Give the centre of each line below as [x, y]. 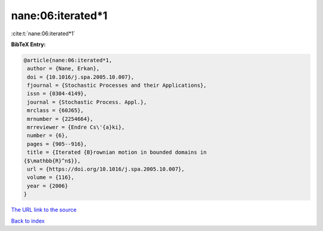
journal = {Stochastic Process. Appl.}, [87, 102]
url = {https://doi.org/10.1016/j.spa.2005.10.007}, [106, 169]
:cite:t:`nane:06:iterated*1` [43, 34]
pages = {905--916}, [57, 144]
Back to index [28, 221]
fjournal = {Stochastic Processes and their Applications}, [117, 86]
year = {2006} [48, 186]
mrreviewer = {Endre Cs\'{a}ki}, [76, 127]
